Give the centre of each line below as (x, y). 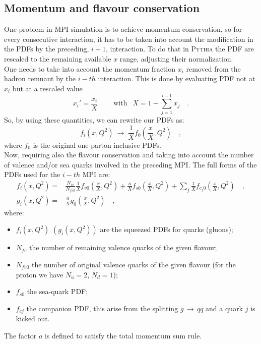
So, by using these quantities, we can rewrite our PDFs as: (94, 120)
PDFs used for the (32, 174)
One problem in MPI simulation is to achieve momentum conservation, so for (123, 29)
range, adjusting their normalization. (176, 58)
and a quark (224, 308)
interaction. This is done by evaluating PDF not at (177, 78)
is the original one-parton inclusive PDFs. (97, 145)
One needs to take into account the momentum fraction (90, 68)
